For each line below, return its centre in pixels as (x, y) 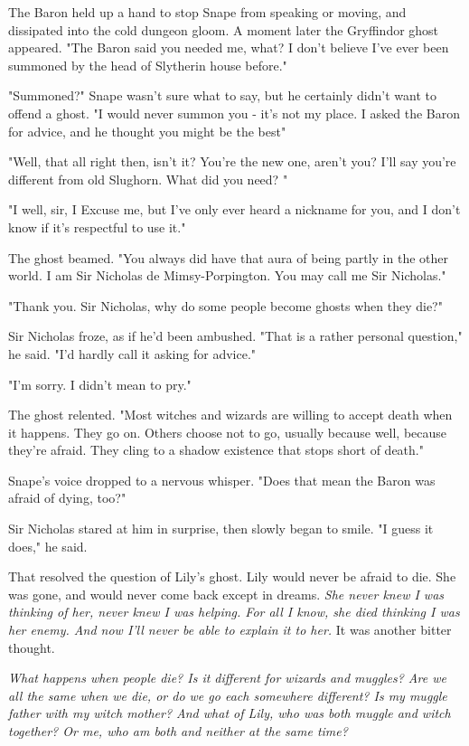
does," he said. (48, 546)
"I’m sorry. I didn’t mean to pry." (100, 384)
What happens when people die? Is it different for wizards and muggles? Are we (227, 678)
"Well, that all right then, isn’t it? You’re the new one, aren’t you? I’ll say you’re (232, 161)
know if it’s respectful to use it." (97, 227)
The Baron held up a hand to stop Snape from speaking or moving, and (207, 12)
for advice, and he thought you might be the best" (147, 131)
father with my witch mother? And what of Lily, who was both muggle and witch (230, 713)
